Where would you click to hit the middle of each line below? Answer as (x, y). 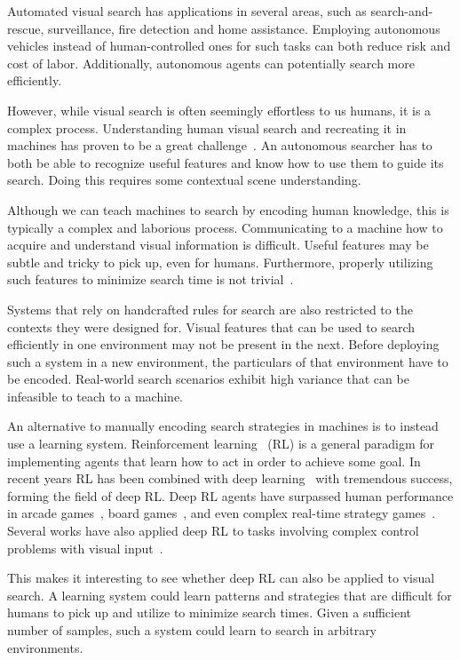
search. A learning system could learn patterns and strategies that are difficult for (230, 595)
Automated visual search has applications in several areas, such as (187, 11)
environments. (45, 647)
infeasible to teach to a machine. (95, 396)
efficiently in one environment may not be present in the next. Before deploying (223, 344)
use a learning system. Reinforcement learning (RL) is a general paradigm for (221, 444)
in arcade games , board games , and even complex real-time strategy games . (222, 513)
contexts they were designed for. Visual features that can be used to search (211, 326)
